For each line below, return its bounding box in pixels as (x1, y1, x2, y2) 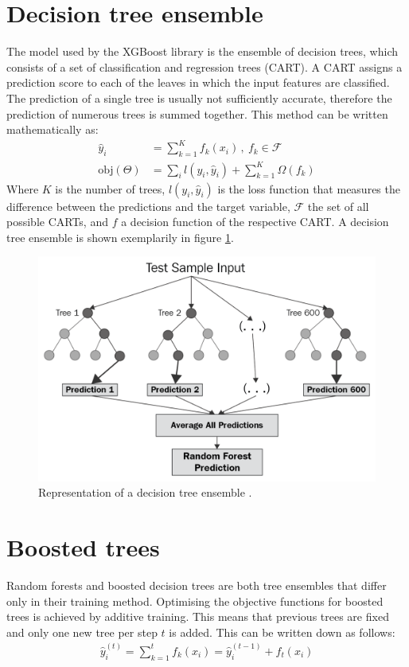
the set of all (307, 197, 369, 214)
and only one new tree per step (6, 623, 158, 640)
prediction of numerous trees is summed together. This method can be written (6, 105, 388, 122)
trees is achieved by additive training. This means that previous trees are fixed (6, 608, 389, 625)
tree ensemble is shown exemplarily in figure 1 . (6, 228, 234, 245)
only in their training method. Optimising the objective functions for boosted (6, 592, 384, 609)
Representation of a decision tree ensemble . (38, 484, 252, 501)
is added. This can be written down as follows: (169, 623, 395, 640)
